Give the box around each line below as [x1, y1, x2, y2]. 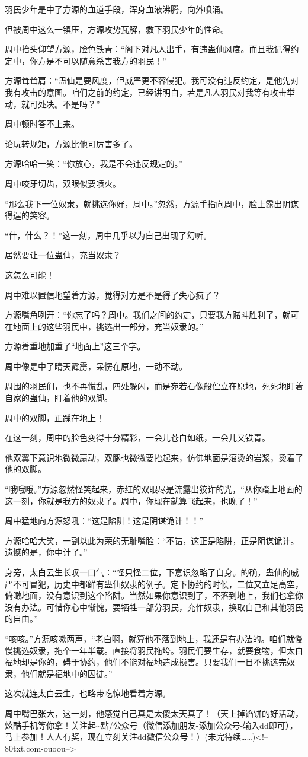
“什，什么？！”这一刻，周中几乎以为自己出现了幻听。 [5, 228, 212, 241]
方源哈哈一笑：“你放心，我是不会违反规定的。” [5, 157, 183, 170]
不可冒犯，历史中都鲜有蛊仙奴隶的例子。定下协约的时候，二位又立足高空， [12, 577, 303, 590]
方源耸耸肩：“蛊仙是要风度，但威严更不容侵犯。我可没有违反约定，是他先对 [5, 74, 299, 87]
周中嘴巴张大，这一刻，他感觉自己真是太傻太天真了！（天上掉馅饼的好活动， [5, 707, 303, 719]
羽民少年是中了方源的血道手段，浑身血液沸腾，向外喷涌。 [5, 3, 229, 15]
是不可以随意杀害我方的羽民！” [46, 54, 166, 66]
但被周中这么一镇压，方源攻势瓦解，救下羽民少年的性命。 [5, 23, 229, 35]
